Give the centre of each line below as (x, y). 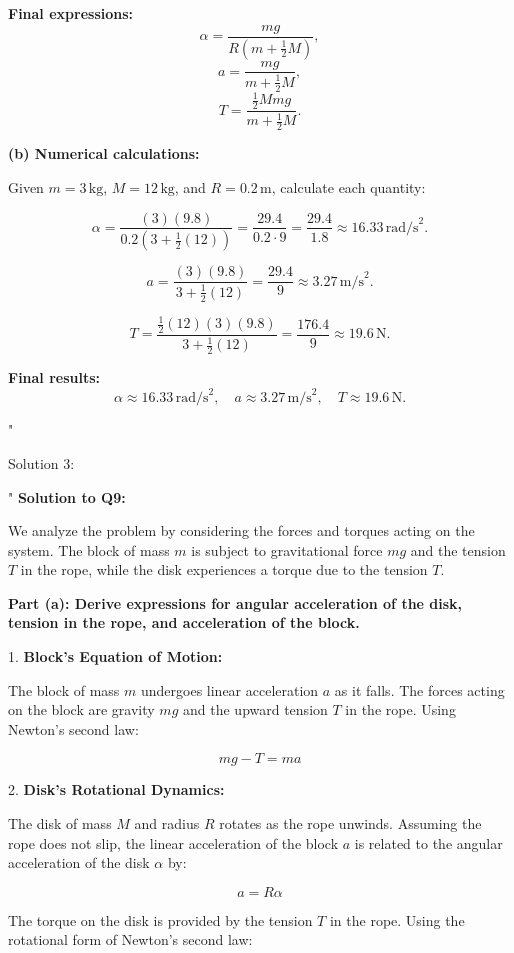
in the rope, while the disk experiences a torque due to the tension (224, 569)
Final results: (54, 377)
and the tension (458, 549)
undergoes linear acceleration (229, 689)
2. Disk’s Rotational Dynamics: (116, 789)
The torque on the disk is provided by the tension (160, 919)
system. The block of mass (89, 549)
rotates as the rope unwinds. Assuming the (350, 823)
